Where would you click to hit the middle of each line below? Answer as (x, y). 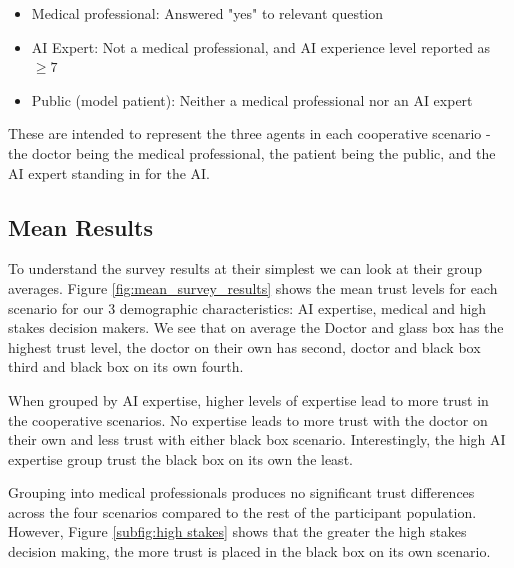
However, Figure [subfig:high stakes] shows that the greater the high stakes (237, 531)
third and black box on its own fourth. (126, 366)
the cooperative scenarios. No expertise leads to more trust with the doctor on (248, 419)
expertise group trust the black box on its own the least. (180, 458)
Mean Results (80, 226)
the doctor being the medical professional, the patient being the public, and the (252, 152)
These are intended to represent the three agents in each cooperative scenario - (249, 133)
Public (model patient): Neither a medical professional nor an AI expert (252, 99)
